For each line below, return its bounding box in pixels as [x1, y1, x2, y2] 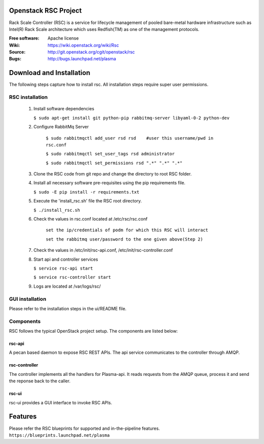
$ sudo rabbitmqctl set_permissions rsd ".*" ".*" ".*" [45, 160, 183, 166]
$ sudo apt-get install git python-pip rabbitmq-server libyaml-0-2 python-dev [33, 115, 230, 121]
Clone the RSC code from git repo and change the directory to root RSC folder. [33, 171, 192, 177]
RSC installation [9, 94, 48, 100]
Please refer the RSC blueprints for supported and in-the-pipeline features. [9, 425, 160, 431]
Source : [9, 49, 26, 55]
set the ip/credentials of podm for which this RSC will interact [45, 227, 209, 233]
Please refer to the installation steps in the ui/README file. [9, 305, 127, 311]
